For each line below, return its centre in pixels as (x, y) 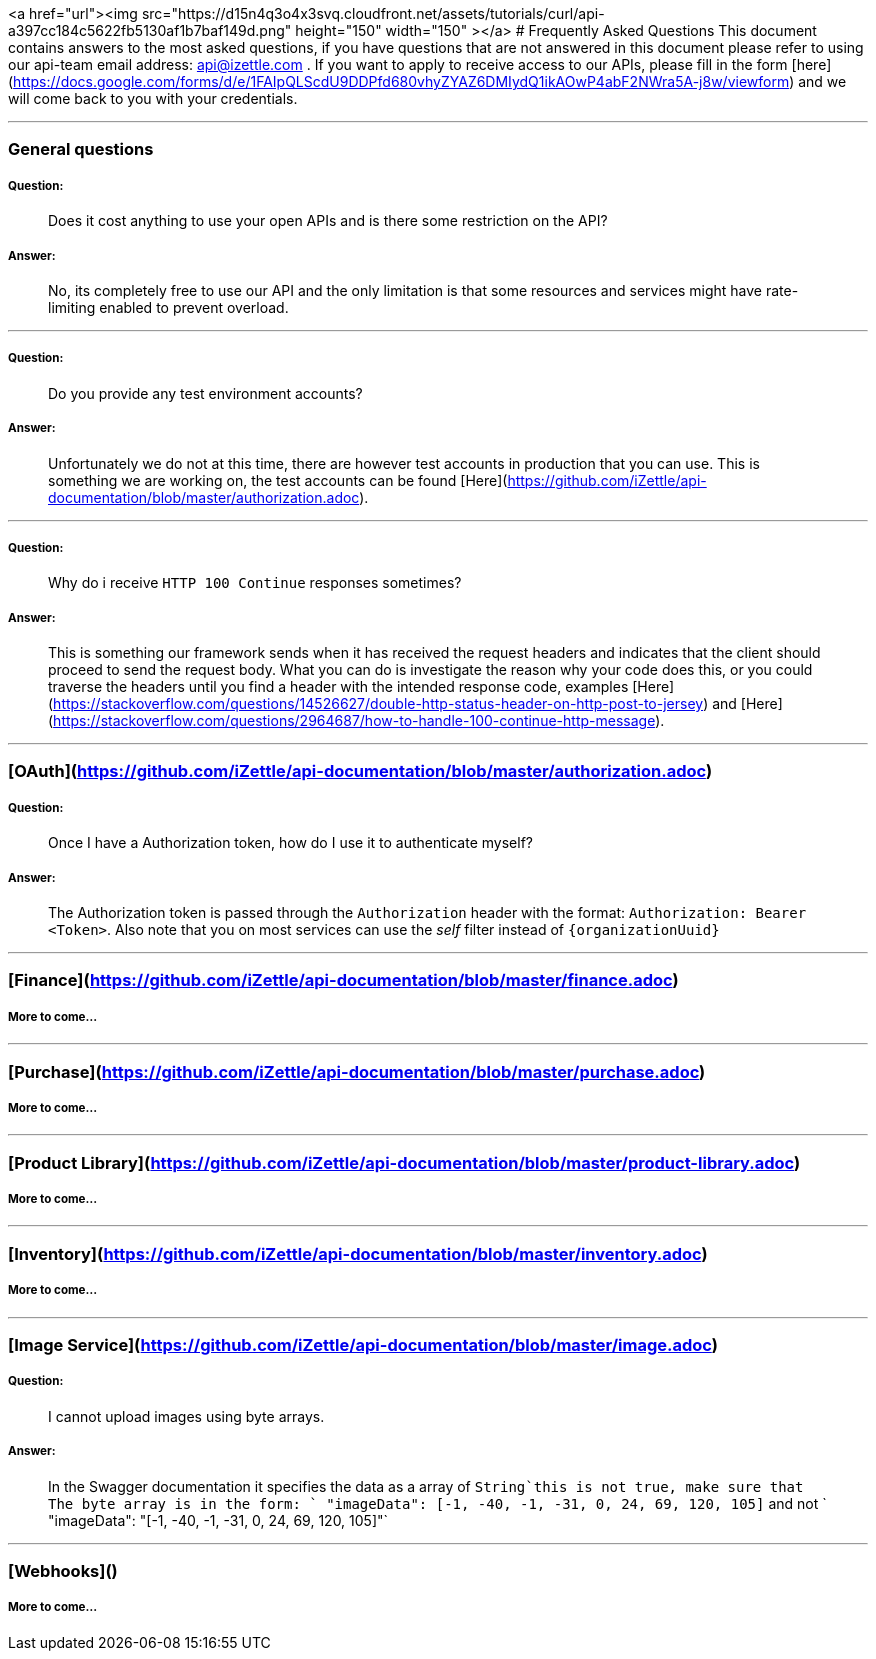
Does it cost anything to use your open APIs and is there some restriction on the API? (328, 221)
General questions (81, 149)
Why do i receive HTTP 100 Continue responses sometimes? (255, 583)
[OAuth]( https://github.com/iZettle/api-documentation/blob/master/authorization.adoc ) (360, 771)
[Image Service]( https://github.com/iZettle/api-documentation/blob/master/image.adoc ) (363, 1345)
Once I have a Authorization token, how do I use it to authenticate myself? (290, 843)
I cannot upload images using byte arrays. (186, 1416)
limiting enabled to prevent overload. (168, 307)
